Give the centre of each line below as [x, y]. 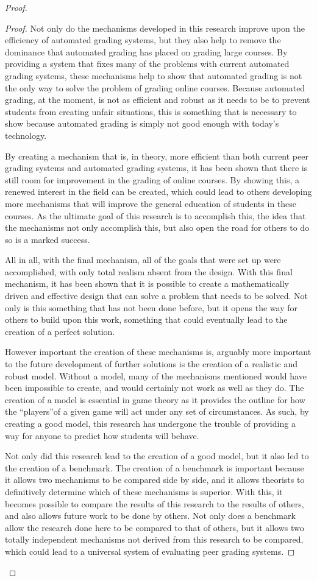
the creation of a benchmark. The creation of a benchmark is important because [155, 467]
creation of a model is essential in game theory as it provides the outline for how [155, 399]
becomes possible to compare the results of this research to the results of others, [155, 503]
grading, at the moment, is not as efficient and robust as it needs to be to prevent [158, 100]
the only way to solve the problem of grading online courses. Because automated [155, 87]
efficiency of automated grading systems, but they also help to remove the [143, 40]
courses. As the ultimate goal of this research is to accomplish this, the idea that [155, 215]
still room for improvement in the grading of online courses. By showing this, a [152, 179]
